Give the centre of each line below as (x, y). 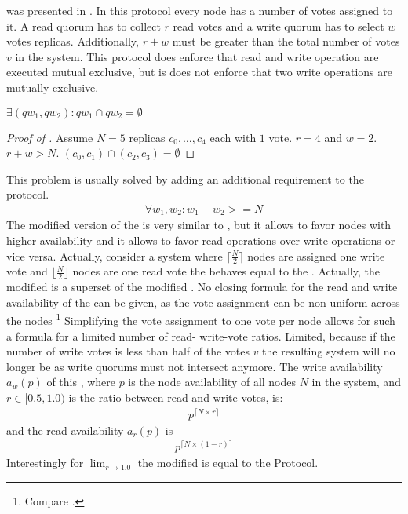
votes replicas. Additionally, (73, 41)
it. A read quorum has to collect (84, 26)
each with (233, 137)
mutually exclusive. (53, 87)
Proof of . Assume (50, 137)
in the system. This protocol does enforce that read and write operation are (197, 56)
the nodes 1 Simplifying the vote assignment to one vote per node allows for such (201, 319)
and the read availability (65, 430)
